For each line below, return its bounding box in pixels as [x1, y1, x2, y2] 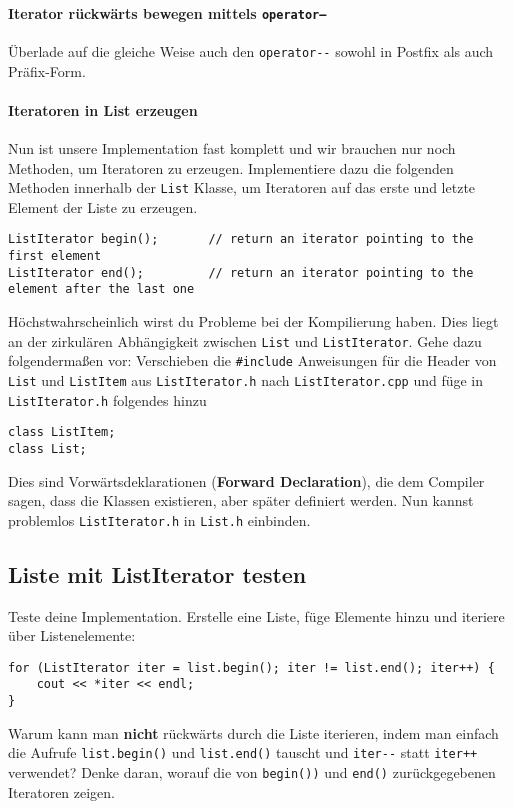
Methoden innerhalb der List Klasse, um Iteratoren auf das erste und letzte [8, 177, 476, 198]
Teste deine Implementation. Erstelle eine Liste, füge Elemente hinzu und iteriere [8, 605, 505, 626]
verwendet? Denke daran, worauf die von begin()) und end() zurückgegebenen [8, 761, 496, 782]
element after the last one [8, 282, 195, 297]
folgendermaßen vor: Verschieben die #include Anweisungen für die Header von [8, 350, 497, 371]
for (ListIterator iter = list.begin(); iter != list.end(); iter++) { [8, 660, 495, 675]
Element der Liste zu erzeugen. [8, 196, 198, 217]
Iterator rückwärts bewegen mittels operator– [8, 2, 327, 23]
